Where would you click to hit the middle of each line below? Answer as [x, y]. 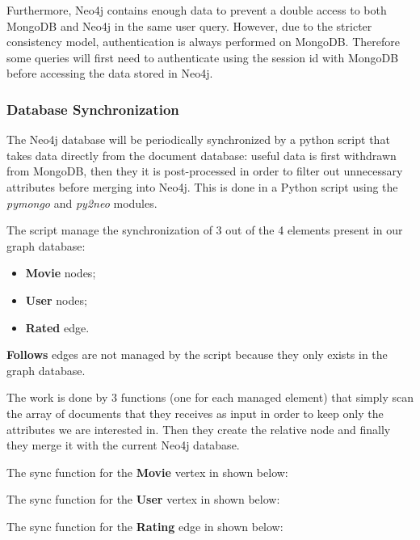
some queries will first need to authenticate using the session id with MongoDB [203, 57]
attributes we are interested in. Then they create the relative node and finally [199, 429]
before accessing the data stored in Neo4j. [110, 73]
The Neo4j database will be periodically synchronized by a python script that [198, 139]
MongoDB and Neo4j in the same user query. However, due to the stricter [189, 25]
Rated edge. [57, 327]
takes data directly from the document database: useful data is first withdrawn [202, 155]
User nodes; [56, 300]
